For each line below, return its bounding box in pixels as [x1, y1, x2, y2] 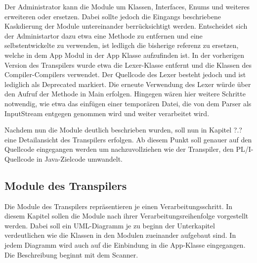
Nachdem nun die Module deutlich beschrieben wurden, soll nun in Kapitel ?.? [4, 125, 242, 135]
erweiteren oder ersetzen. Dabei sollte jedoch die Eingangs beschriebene [4, 11, 221, 21]
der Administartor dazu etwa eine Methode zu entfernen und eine [4, 30, 203, 41]
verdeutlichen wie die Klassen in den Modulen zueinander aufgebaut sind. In [4, 230, 236, 240]
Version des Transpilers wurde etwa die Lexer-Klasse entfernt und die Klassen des [4, 59, 252, 70]
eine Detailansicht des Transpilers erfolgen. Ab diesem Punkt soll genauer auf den [4, 134, 252, 144]
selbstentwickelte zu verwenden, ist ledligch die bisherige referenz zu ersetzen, [4, 40, 239, 50]
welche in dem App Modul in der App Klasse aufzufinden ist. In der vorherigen [4, 49, 244, 60]
